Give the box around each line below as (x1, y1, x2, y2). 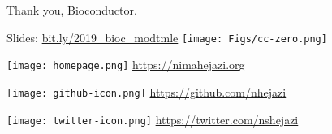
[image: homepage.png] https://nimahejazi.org (6, 56, 245, 73)
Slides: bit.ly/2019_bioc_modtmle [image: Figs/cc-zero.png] (6, 28, 327, 45)
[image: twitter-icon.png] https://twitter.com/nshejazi (6, 110, 299, 128)
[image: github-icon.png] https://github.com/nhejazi (6, 83, 287, 100)
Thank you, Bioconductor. (6, 2, 137, 18)
